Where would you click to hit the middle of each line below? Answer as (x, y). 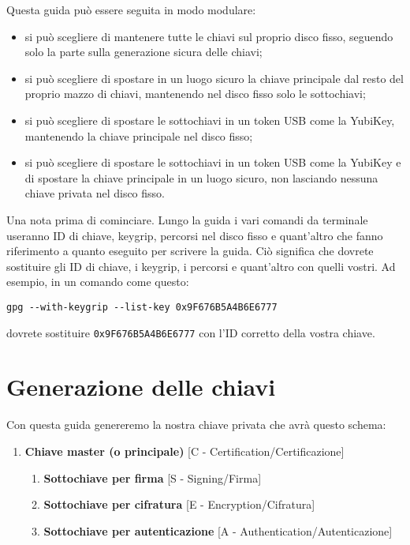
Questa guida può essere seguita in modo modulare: (131, 9)
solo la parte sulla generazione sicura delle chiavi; (143, 52)
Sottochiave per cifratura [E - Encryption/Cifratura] (179, 504)
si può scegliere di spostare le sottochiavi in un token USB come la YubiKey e (213, 162)
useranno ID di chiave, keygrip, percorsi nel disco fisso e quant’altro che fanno (195, 235)
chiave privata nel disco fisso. (95, 193)
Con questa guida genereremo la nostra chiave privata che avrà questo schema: (196, 425)
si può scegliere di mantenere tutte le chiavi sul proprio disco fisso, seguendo (209, 36)
